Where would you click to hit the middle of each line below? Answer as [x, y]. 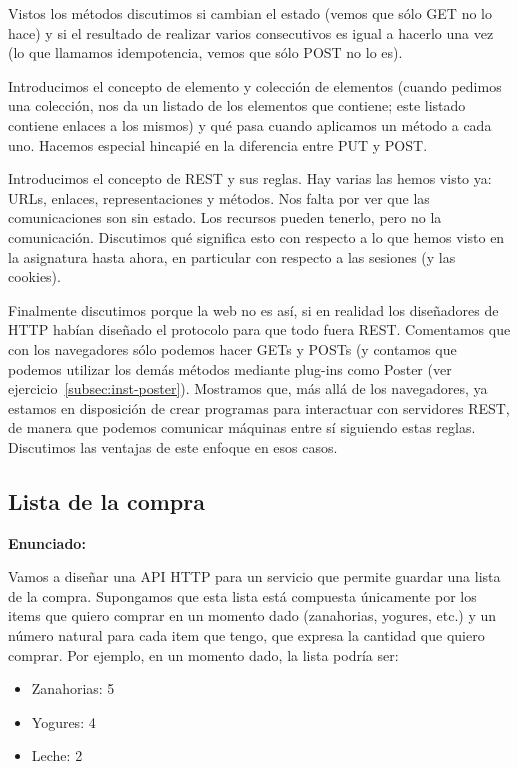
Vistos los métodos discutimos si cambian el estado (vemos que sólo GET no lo [250, 13]
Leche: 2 [57, 755]
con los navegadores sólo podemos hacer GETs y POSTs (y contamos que [232, 348]
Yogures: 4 [63, 721]
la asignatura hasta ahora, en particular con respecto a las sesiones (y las [232, 256]
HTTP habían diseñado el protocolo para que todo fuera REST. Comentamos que [259, 329]
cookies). [34, 276]
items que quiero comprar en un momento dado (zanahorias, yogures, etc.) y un [252, 615]
